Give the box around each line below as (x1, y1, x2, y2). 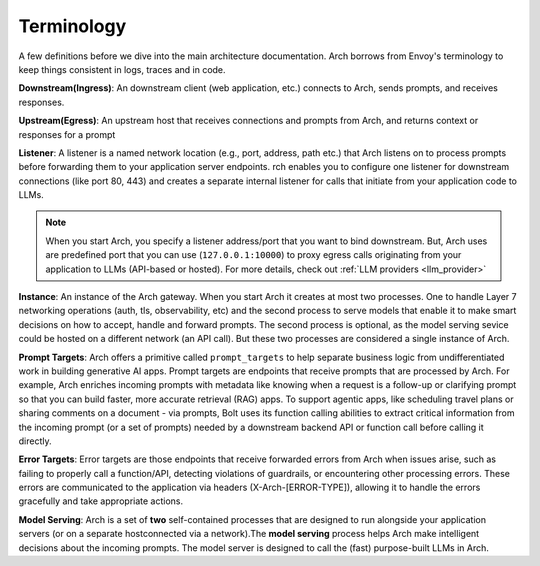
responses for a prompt (18, 128, 116, 140)
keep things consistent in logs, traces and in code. (18, 63, 226, 75)
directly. (18, 435, 52, 447)
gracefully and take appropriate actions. (18, 495, 184, 507)
